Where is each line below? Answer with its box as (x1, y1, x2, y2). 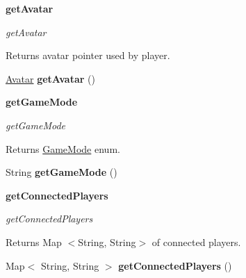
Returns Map (6, 234, 62, 249)
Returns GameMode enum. (6, 141, 120, 156)
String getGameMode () (6, 165, 117, 179)
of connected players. (151, 234, 241, 249)
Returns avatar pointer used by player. (6, 48, 170, 63)
